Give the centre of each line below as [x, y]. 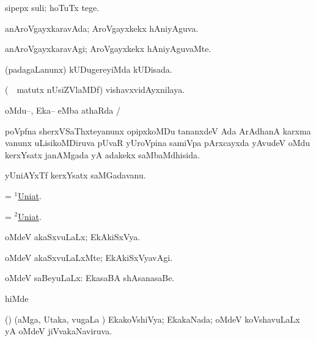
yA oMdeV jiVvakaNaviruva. [59, 331]
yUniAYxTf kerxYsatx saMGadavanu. [75, 175]
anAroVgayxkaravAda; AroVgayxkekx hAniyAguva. [102, 28]
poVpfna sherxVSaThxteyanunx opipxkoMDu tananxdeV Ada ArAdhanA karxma [158, 130]
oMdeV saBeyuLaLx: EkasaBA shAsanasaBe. [90, 278]
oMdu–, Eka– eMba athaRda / [63, 110]
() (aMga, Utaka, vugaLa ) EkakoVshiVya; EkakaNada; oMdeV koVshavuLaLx [152, 319]
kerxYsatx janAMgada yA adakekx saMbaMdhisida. [102, 154]
